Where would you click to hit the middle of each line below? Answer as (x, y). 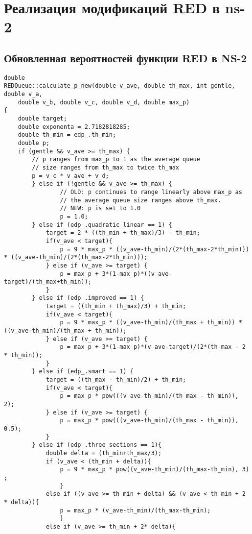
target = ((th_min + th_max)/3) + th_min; (116, 306)
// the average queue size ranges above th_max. (140, 200)
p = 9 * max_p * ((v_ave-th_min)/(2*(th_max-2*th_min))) (155, 249)
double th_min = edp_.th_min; (67, 135)
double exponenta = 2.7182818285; (74, 127)
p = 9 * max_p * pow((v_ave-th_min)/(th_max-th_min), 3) (155, 470)
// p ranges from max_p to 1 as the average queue (116, 159)
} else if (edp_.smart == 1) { (83, 372)
